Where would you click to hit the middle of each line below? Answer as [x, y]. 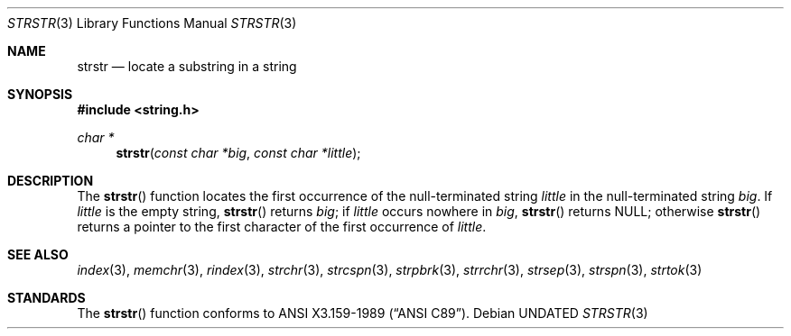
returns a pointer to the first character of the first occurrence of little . [282, 227]
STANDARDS [47, 298]
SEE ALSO [38, 254]
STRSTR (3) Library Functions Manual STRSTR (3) [152, 23]
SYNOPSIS [40, 94]
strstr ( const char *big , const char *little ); [238, 153]
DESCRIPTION [51, 181]
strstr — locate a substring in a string [187, 66]
